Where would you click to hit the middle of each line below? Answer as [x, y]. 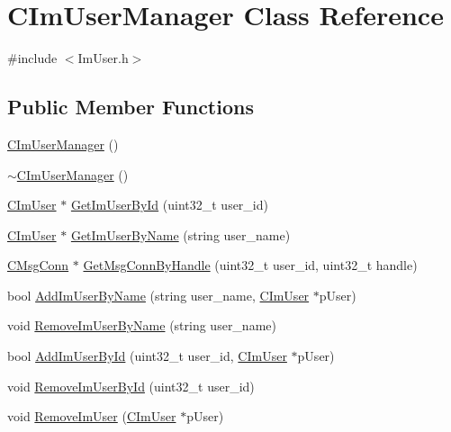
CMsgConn [38, 265]
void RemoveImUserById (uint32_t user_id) [131, 386]
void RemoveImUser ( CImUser [92, 416]
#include [32, 58]
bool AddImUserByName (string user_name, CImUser [158, 295]
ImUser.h [103, 58]
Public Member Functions [131, 107]
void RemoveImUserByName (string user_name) [142, 325]
